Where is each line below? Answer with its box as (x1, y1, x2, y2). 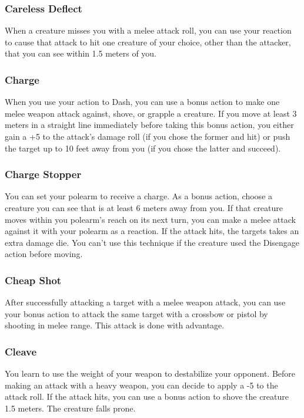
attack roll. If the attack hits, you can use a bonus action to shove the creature (5, 390, 289, 403)
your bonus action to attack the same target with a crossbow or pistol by (5, 307, 268, 320)
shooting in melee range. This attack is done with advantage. (5, 319, 225, 331)
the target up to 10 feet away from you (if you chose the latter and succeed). (5, 141, 281, 154)
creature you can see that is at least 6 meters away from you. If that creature (5, 202, 283, 213)
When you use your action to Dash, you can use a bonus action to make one (5, 96, 280, 108)
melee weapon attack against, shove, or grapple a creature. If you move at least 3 (5, 107, 297, 119)
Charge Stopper (5, 167, 82, 182)
